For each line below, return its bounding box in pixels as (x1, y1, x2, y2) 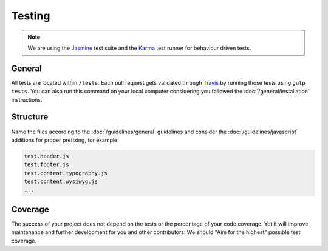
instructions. (11, 96, 43, 103)
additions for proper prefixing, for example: (11, 136, 120, 144)
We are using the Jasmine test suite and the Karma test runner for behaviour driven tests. (27, 44, 251, 52)
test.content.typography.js (24, 170, 108, 176)
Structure (11, 112, 49, 122)
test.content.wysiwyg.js (24, 178, 98, 185)
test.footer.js (24, 161, 69, 168)
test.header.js (24, 152, 69, 159)
